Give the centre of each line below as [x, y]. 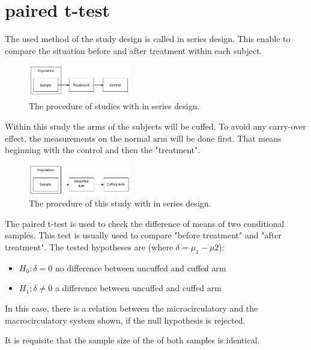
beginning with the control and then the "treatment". [103, 150]
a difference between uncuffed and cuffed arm [138, 288]
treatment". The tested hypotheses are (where [89, 247]
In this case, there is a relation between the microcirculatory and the [131, 308]
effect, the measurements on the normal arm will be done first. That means [143, 138]
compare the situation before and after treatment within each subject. [134, 50]
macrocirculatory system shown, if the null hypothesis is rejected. [125, 320]
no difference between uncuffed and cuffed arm [140, 267]
